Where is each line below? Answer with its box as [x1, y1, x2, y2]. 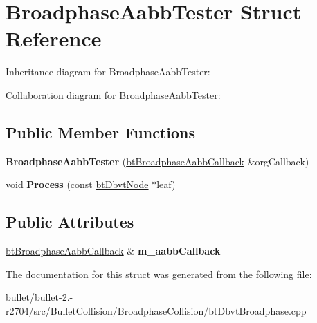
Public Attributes [6, 211, 134, 232]
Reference [6, 24, 102, 53]
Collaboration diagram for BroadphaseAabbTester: [6, 87, 221, 102]
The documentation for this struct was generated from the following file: [6, 266, 312, 281]
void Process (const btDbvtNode [6, 177, 149, 192]
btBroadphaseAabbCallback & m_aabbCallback [6, 243, 221, 258]
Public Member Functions [6, 121, 195, 142]
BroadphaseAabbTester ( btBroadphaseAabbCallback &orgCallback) [6, 154, 309, 168]
